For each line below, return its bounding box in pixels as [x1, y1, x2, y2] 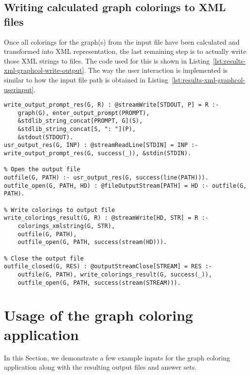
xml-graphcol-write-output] [4, 65, 84, 75]
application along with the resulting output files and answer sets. [4, 362, 197, 372]
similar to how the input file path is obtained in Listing [4, 74, 169, 84]
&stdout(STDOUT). [17, 133, 74, 141]
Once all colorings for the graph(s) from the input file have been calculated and [4, 36, 240, 47]
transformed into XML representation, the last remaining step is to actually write [4, 46, 247, 56]
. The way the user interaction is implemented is [84, 65, 228, 75]
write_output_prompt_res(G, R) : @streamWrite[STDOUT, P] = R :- [4, 101, 219, 109]
